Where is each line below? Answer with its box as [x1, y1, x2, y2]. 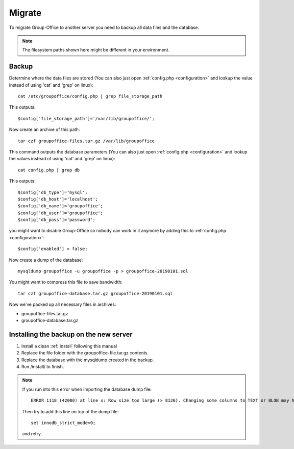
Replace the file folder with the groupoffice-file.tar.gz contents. [21, 350, 149, 356]
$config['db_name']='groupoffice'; [18, 203, 103, 209]
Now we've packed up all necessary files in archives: [9, 301, 116, 307]
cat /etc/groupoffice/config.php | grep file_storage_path [18, 94, 163, 99]
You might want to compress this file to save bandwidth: [9, 279, 122, 285]
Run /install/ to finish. [21, 364, 64, 370]
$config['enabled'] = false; [18, 246, 88, 252]
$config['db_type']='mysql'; [18, 189, 88, 195]
